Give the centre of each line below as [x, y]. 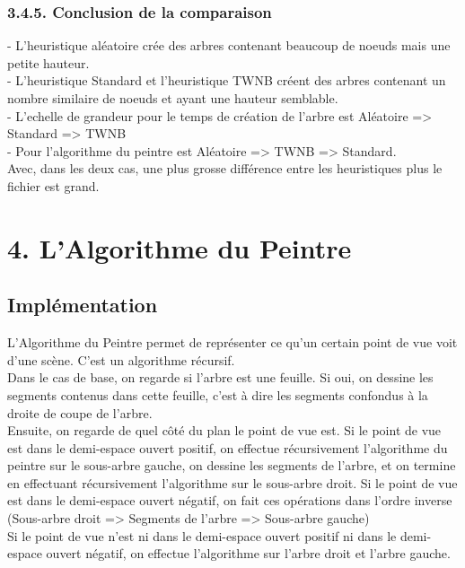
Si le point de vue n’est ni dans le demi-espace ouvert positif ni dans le [202, 535]
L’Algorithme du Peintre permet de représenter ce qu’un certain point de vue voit [232, 342]
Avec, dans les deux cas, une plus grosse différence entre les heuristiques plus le [225, 168]
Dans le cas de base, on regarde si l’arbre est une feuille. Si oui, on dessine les [220, 377]
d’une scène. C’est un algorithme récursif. [121, 359]
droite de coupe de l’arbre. [80, 412]
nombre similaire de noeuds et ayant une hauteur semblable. [173, 98]
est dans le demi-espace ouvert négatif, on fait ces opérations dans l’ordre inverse [230, 500]
